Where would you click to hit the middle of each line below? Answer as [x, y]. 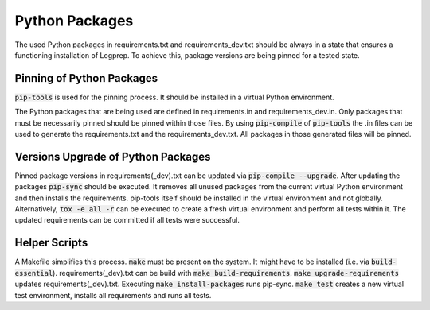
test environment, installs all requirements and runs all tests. [113, 295]
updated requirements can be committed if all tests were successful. [127, 220]
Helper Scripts [51, 243]
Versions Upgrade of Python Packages [113, 156]
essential [34, 273]
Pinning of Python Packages [86, 78]
